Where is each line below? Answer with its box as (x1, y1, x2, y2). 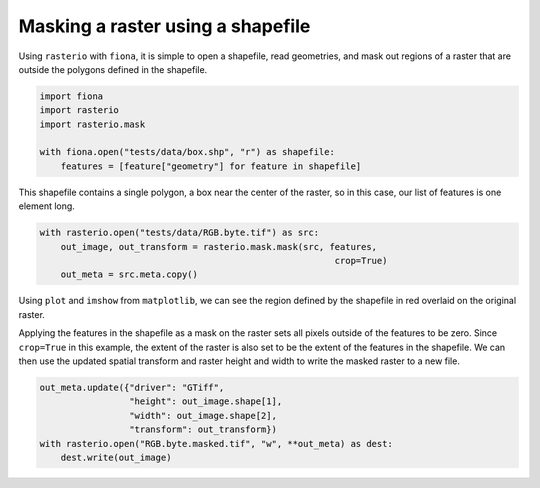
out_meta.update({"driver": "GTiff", (39, 381, 225, 393)
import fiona (39, 90, 104, 102)
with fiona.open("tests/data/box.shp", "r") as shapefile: (39, 146, 335, 158)
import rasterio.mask (39, 118, 146, 130)
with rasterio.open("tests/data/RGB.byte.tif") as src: (39, 227, 320, 239)
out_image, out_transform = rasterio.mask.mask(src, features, (60, 241, 378, 252)
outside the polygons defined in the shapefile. (18, 63, 208, 75)
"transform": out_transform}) (128, 424, 277, 435)
